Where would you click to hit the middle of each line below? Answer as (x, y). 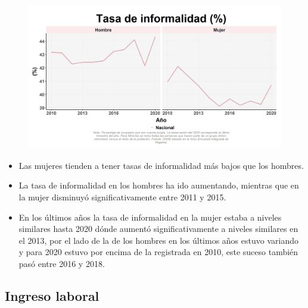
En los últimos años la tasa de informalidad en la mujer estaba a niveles (150, 217)
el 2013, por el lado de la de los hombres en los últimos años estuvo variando (158, 240)
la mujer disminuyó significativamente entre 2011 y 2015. (122, 197)
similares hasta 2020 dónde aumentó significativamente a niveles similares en (158, 229)
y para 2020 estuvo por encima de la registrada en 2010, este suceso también (158, 252)
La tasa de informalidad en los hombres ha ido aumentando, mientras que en (159, 185)
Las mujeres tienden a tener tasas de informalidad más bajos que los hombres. (161, 165)
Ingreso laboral (52, 295)
